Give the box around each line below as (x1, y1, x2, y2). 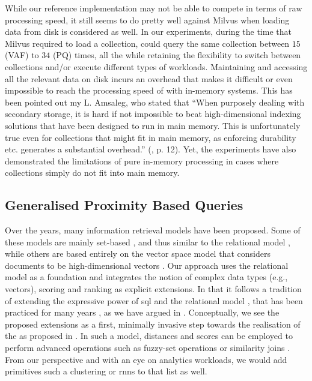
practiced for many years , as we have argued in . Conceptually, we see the (5, 306, 280, 319)
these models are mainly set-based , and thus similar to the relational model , (5, 235, 291, 248)
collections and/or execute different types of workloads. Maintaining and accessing (5, 60, 308, 73)
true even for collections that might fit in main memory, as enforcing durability (5, 131, 296, 143)
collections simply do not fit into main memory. (5, 166, 180, 179)
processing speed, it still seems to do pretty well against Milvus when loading (5, 13, 290, 26)
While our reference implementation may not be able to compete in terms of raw (5, 2, 302, 14)
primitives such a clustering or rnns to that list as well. (5, 365, 207, 377)
